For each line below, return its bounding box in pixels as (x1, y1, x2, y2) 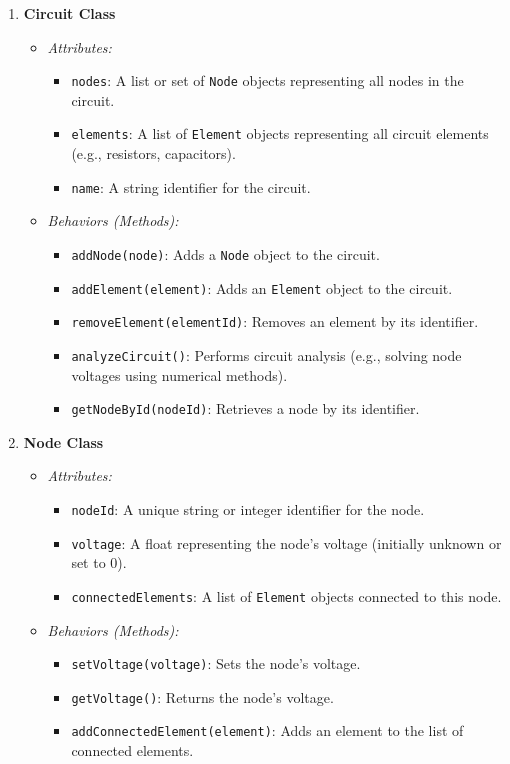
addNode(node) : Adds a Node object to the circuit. (71, 243, 380, 264)
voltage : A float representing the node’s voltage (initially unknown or (71, 532, 502, 553)
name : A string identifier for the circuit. (71, 176, 311, 197)
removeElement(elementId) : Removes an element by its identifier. (71, 311, 479, 332)
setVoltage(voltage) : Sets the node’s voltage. (71, 653, 361, 674)
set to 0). (71, 552, 127, 573)
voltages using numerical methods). (71, 364, 288, 385)
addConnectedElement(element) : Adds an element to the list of (71, 720, 464, 741)
